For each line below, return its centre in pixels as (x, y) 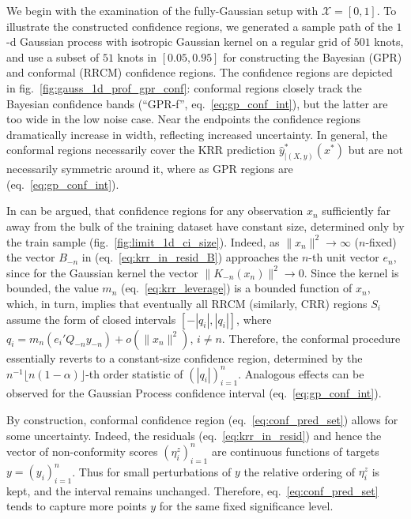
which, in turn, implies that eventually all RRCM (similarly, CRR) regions (187, 303)
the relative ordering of (300, 471)
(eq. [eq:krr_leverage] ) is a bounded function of (236, 288)
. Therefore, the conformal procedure (311, 338)
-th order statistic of (134, 373)
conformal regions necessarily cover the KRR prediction (141, 150)
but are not (375, 150)
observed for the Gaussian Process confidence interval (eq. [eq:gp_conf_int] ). (194, 393)
